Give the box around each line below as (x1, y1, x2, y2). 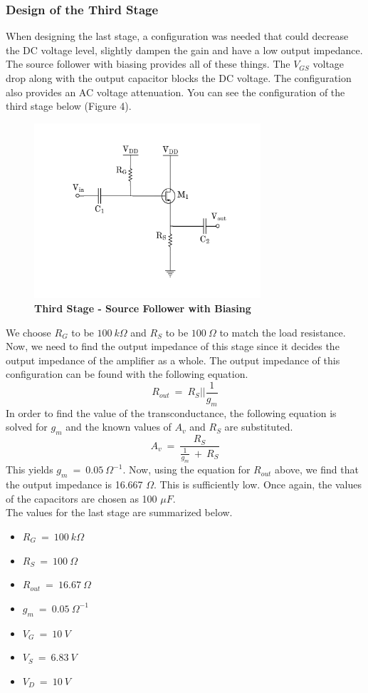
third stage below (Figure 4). (6, 98, 132, 113)
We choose (6, 324, 51, 339)
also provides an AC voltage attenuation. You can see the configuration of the (6, 84, 345, 99)
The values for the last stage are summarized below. (6, 505, 233, 520)
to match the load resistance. (219, 324, 346, 339)
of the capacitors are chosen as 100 (6, 491, 157, 505)
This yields (6, 462, 53, 477)
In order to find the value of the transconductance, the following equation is (6, 405, 337, 420)
